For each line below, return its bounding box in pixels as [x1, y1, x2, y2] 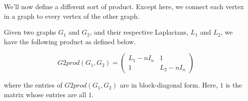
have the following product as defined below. [4, 36, 136, 46]
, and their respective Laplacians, [90, 27, 188, 37]
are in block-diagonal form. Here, [120, 80, 218, 90]
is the [225, 80, 242, 90]
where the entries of [4, 80, 62, 90]
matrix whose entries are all [4, 89, 86, 99]
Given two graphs [4, 27, 56, 37]
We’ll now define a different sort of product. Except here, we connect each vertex [4, 1, 244, 11]
